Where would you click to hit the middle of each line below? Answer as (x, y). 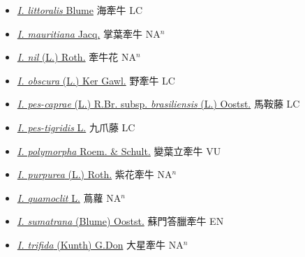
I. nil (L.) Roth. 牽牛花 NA (76, 57)
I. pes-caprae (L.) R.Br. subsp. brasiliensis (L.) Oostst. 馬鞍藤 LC (158, 104)
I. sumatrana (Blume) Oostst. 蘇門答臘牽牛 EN (120, 221)
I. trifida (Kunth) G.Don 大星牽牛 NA (100, 244)
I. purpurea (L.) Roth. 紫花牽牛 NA (95, 174)
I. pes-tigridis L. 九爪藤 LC (76, 127)
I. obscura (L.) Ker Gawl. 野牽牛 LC (96, 80)
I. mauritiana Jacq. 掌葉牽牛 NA (89, 33)
